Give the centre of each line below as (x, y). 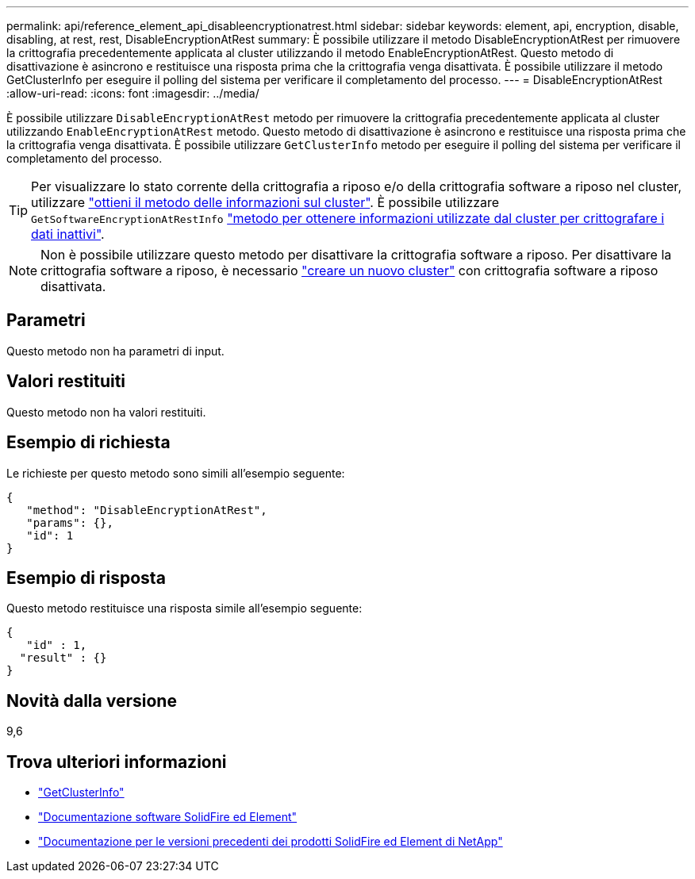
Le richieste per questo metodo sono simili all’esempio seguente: (176, 473)
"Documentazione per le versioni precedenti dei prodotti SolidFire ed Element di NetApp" (271, 842)
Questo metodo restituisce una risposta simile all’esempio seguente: (184, 608)
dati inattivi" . (68, 234)
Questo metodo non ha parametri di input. (115, 351)
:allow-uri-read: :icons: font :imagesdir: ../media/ (133, 93)
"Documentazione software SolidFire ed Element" (168, 817)
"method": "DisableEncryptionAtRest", (147, 510)
